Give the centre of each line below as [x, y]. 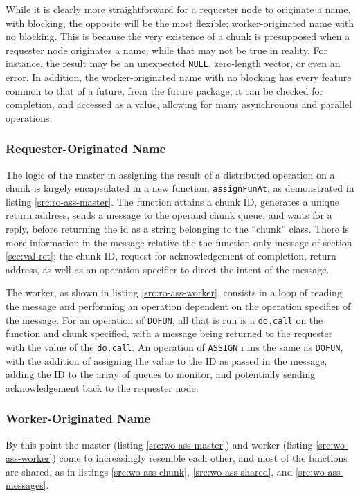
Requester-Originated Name [86, 148]
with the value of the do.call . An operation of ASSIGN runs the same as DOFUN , [174, 346]
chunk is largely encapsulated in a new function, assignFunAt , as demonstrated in [180, 188]
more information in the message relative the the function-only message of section [179, 242]
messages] [26, 485]
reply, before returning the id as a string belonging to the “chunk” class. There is [178, 229]
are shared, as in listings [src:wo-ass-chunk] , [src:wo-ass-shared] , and [149, 471]
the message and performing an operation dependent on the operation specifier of [178, 306]
